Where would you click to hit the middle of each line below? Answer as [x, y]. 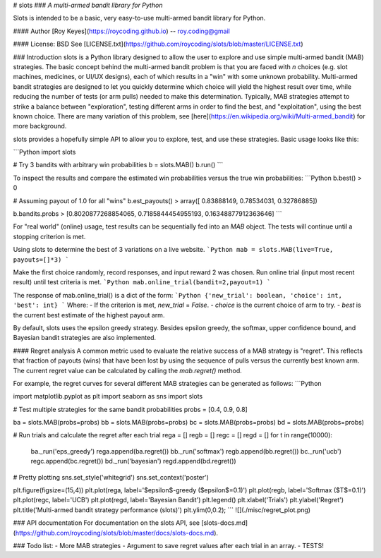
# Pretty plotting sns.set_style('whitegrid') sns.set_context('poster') [111, 477]
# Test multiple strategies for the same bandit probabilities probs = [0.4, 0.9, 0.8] [131, 409]
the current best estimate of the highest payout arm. [89, 315]
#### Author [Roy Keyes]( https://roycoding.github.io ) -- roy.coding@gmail [122, 31]
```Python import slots [44, 152]
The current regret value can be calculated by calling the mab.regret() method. [128, 370]
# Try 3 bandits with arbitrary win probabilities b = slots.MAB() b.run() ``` [118, 165]
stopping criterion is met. [49, 236]
